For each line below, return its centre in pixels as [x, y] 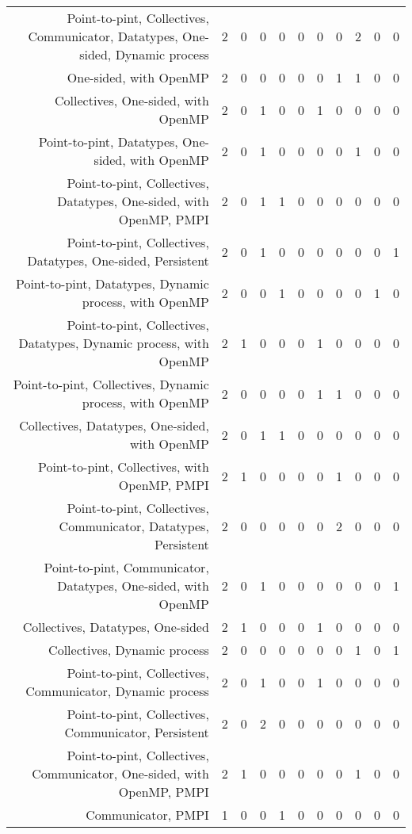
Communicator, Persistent [137, 732]
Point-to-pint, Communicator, [126, 567]
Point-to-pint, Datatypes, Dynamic [112, 283]
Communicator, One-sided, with [120, 773]
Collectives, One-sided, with [132, 100]
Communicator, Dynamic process [117, 691]
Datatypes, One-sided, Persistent [118, 260]
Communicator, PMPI [147, 815]
